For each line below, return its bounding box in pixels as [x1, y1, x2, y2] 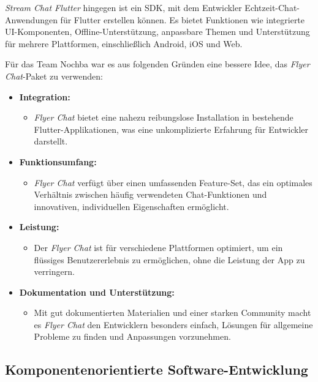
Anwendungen [5, 13, 58, 26]
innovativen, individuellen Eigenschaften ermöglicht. [34, 200, 229, 212]
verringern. [34, 265, 75, 278]
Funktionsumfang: [19, 155, 97, 168]
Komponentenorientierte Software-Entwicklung [5, 360, 308, 379]
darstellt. [34, 135, 68, 148]
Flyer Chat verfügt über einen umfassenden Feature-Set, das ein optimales [34, 176, 312, 189]
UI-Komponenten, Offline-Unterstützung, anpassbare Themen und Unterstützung [5, 25, 310, 38]
